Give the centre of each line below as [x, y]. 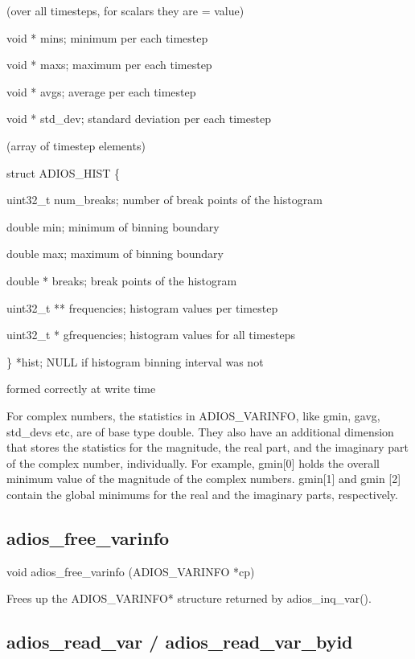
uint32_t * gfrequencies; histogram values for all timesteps [151, 335]
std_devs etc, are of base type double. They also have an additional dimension [200, 431]
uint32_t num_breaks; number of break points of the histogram [164, 200]
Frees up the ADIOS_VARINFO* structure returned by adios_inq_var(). [189, 598]
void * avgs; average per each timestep [101, 91]
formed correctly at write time [81, 389]
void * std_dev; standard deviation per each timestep [139, 119]
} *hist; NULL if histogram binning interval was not [135, 361]
